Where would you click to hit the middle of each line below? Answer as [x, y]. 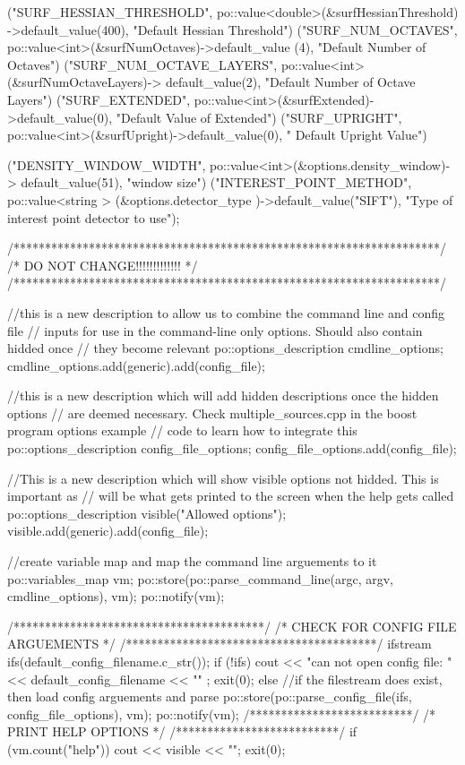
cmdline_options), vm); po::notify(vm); [116, 596]
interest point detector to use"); [94, 217]
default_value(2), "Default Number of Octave [290, 82]
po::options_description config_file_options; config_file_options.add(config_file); [232, 448]
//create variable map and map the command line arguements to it [192, 561]
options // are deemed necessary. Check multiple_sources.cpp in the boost [212, 413]
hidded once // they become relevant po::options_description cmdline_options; [225, 348]
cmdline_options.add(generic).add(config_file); [136, 365]
